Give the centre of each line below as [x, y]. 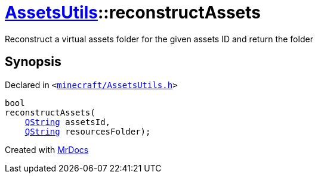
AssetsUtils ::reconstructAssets [133, 13]
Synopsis [33, 62]
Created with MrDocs [47, 149]
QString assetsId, [68, 122]
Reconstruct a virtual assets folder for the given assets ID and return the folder [159, 39]
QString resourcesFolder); [88, 131]
